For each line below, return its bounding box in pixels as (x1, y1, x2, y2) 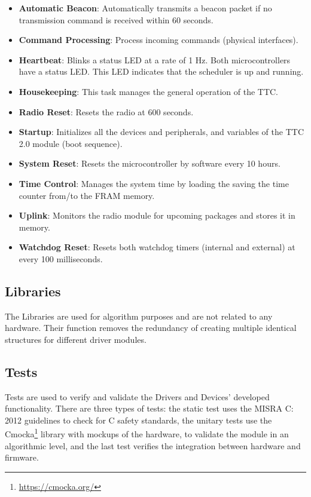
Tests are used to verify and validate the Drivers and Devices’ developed (5, 390, 270, 403)
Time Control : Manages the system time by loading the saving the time (19, 177, 289, 189)
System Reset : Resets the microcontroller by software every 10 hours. (19, 157, 280, 170)
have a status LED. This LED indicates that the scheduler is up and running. (19, 65, 304, 78)
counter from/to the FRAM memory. (19, 189, 155, 201)
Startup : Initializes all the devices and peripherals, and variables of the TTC (19, 125, 304, 138)
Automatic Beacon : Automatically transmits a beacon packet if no (19, 2, 272, 14)
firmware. (5, 451, 39, 464)
